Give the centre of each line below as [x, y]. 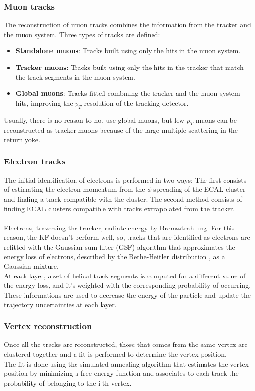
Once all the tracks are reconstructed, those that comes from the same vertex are [126, 344]
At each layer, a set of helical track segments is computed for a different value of [125, 275]
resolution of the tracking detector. [136, 103]
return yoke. [22, 139]
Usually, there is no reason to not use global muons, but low [94, 120]
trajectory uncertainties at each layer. [60, 304]
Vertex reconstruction [48, 326]
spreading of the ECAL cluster [200, 189]
